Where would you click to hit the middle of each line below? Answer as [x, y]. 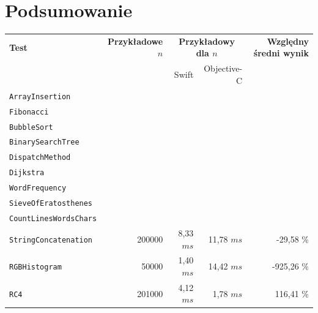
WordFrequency [38, 188]
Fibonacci [29, 112]
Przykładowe [135, 41]
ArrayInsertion [40, 96]
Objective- [223, 68]
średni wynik [281, 53]
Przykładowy [207, 41]
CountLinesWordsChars [53, 219]
